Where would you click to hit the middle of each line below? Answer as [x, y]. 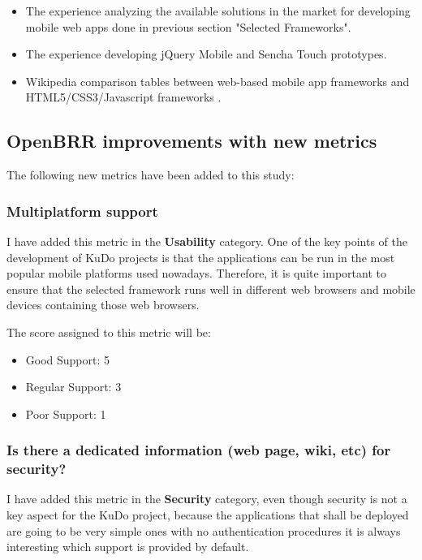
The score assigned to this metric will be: [109, 332]
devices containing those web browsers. [103, 305]
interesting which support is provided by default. [128, 547]
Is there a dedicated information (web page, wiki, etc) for [199, 450]
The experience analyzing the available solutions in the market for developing [218, 11]
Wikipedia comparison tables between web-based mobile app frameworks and [217, 81]
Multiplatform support [82, 211]
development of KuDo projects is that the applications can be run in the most [201, 257]
